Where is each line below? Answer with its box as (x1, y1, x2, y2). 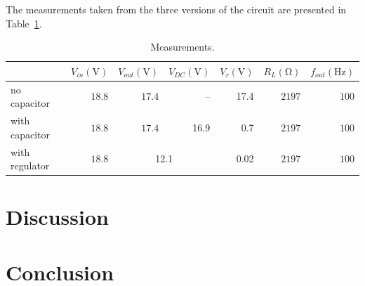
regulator (11, 158, 50, 173)
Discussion (6, 202, 109, 231)
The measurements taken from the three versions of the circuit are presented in (6, 2, 347, 16)
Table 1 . (6, 15, 42, 30)
